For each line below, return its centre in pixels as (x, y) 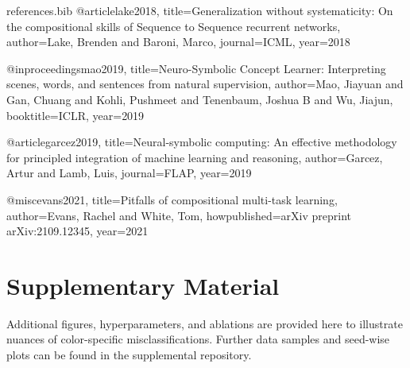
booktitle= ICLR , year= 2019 (75, 115)
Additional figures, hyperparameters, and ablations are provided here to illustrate (205, 323)
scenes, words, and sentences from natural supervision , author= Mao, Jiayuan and (205, 84)
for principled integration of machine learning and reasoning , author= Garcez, (195, 157)
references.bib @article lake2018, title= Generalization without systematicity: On (200, 10)
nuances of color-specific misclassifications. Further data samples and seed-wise (198, 339)
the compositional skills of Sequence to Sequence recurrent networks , (174, 26)
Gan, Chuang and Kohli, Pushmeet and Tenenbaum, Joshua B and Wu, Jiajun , (200, 99)
